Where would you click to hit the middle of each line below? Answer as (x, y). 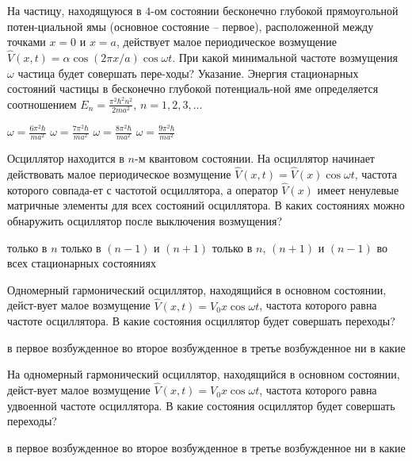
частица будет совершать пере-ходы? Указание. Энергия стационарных (188, 73)
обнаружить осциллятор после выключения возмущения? (145, 220)
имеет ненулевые (358, 189)
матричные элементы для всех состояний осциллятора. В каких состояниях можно (206, 205)
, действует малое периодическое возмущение (227, 42)
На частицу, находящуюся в (74, 10)
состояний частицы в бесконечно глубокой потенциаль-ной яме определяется (193, 88)
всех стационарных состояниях (82, 263)
